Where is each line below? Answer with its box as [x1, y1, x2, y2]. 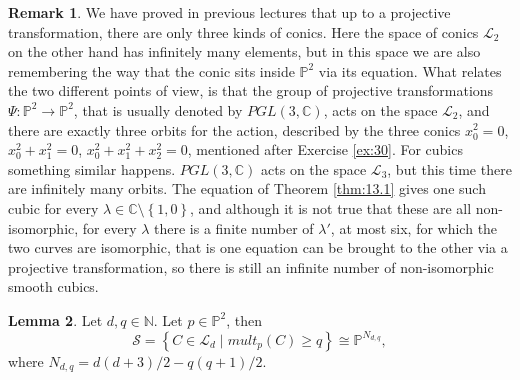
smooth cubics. [8, 276, 99, 297]
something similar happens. [8, 158, 176, 179]
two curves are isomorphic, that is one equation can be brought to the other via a [8, 237, 508, 258]
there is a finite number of [154, 217, 314, 238]
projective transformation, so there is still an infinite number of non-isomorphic [8, 256, 494, 277]
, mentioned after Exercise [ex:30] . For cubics [187, 139, 463, 160]
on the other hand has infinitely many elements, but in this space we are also [8, 41, 481, 62]
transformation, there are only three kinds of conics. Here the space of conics [8, 21, 479, 42]
